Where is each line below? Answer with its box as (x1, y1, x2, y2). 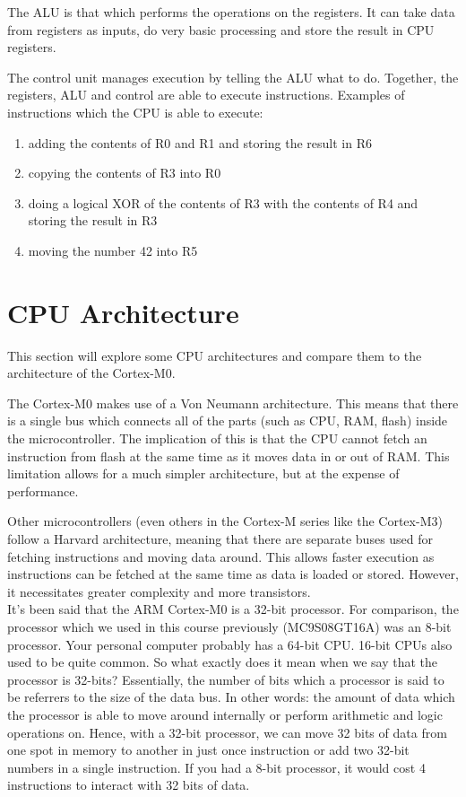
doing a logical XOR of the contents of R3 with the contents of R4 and (28, 193, 419, 212)
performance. (7, 481, 79, 500)
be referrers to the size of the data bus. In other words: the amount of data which (7, 688, 455, 706)
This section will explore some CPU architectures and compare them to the (7, 346, 422, 364)
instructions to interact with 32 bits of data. (7, 775, 250, 794)
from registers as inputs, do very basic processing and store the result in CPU (7, 20, 435, 39)
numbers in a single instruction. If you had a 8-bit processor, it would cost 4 (7, 758, 426, 776)
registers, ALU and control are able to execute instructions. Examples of (7, 85, 405, 104)
